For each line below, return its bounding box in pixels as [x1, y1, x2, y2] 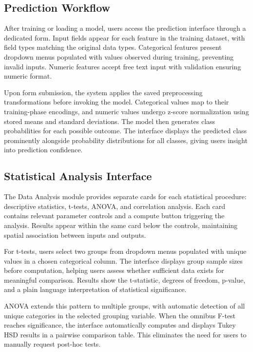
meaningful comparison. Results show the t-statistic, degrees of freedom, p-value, [4, 274, 246, 285]
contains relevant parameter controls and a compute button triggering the [4, 210, 225, 221]
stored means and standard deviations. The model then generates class [4, 116, 215, 126]
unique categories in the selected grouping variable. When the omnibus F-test [4, 310, 236, 320]
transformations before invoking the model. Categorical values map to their [4, 97, 229, 107]
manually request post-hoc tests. [4, 339, 101, 349]
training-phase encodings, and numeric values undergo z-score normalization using [4, 106, 249, 116]
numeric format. [4, 71, 52, 81]
